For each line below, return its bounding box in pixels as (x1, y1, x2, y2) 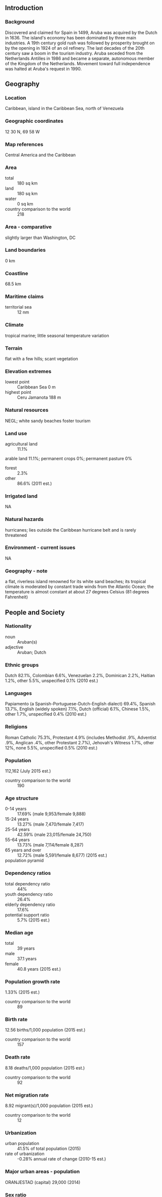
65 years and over (5, 847, 42, 853)
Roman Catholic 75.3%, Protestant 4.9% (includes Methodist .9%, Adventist (5, 735, 157, 740)
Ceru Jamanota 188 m (17, 394, 62, 401)
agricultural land (5, 441, 38, 447)
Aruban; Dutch (17, 649, 47, 655)
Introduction (5, 4, 44, 12)
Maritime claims (5, 293, 44, 300)
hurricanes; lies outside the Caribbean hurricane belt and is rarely (5, 527, 137, 533)
